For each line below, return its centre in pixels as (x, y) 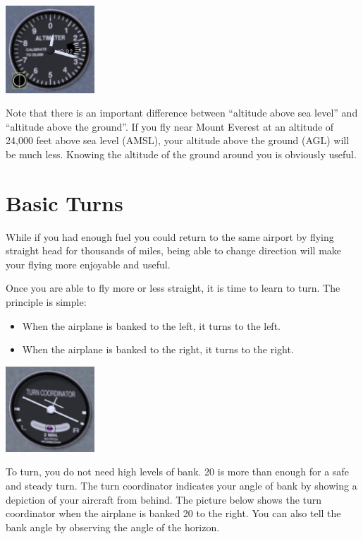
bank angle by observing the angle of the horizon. (113, 527)
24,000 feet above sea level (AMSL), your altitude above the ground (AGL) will (178, 140)
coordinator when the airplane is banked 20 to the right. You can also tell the (173, 513)
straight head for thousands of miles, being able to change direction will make (174, 250)
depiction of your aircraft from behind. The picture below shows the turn (164, 499)
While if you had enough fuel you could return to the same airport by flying (170, 236)
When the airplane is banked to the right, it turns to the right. (158, 349)
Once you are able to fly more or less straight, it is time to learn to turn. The (173, 288)
